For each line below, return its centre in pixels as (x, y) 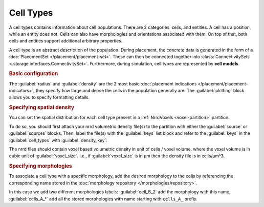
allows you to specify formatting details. (49, 97)
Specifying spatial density (42, 107)
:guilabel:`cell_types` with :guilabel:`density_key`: (58, 140)
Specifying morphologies (41, 166)
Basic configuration (33, 74)
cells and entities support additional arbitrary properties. (66, 41)
